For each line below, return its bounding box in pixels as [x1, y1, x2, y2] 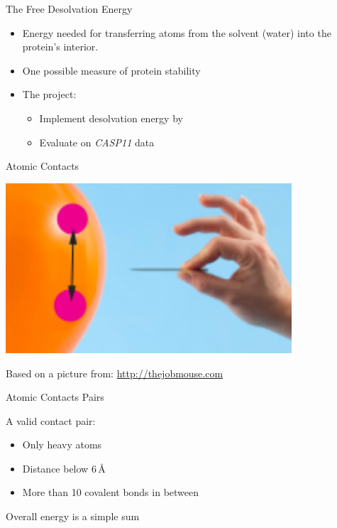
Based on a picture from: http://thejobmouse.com [6, 365, 223, 380]
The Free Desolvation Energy [6, 1, 133, 16]
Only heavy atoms [22, 437, 102, 452]
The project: [22, 87, 77, 102]
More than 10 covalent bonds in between [22, 485, 199, 500]
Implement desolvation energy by [39, 110, 183, 125]
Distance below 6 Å [22, 460, 106, 475]
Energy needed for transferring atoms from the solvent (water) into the [22, 25, 331, 40]
